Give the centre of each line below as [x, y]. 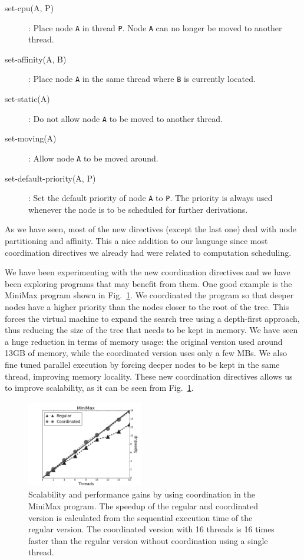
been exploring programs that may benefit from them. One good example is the [148, 283]
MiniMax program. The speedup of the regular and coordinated [143, 506]
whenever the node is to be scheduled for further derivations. [138, 209]
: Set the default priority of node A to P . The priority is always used [151, 198]
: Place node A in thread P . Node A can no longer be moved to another [155, 27]
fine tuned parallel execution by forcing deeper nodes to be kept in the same [142, 364]
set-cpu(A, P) [29, 8]
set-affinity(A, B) [36, 59]
